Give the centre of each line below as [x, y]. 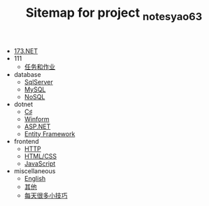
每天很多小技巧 [46, 195]
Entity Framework [50, 133]
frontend [27, 141]
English [35, 178]
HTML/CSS [41, 156]
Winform [37, 119]
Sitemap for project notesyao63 [114, 14]
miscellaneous [35, 171]
